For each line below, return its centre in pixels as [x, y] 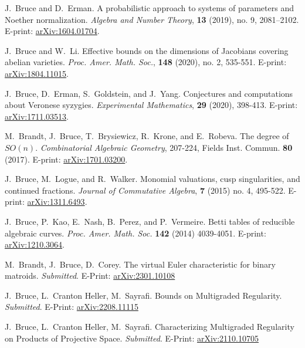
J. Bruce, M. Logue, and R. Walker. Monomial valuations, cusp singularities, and [152, 179]
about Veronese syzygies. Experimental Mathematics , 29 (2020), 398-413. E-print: [151, 105]
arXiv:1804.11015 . [37, 73]
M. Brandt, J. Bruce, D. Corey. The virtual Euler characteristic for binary [140, 264]
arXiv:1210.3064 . [35, 244]
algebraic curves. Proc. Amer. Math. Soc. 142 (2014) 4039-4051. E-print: [135, 233]
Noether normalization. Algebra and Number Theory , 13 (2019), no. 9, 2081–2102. [152, 19]
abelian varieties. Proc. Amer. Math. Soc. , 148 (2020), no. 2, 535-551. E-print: [146, 62]
